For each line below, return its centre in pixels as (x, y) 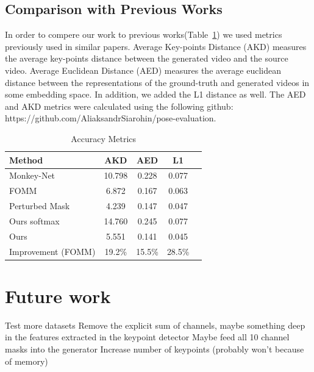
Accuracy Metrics (104, 138)
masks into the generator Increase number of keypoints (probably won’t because (155, 349)
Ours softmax (34, 220)
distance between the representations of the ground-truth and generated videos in (157, 82)
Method (26, 159)
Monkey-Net (32, 175)
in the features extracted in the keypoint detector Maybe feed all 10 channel (147, 337)
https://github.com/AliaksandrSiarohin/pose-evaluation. (111, 118)
